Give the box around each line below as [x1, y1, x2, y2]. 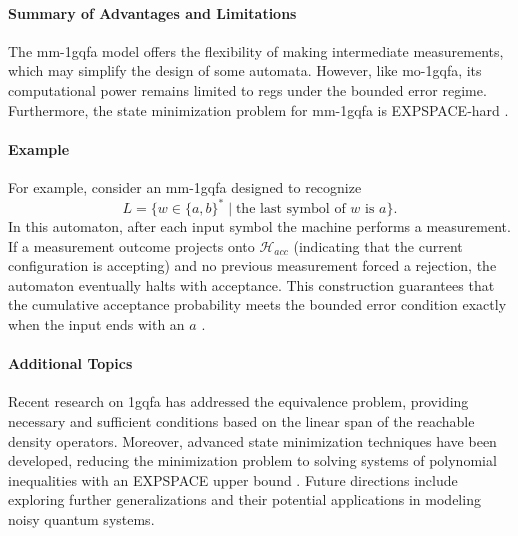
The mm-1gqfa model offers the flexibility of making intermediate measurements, [8, 40, 504, 61]
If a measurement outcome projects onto [8, 235, 255, 256]
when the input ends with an [8, 314, 185, 335]
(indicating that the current [293, 235, 463, 256]
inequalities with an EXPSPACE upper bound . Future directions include [8, 469, 458, 490]
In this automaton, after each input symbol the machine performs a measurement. [8, 216, 511, 237]
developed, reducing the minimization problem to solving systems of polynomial [8, 450, 497, 471]
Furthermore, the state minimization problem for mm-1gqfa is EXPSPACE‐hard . [8, 99, 509, 120]
